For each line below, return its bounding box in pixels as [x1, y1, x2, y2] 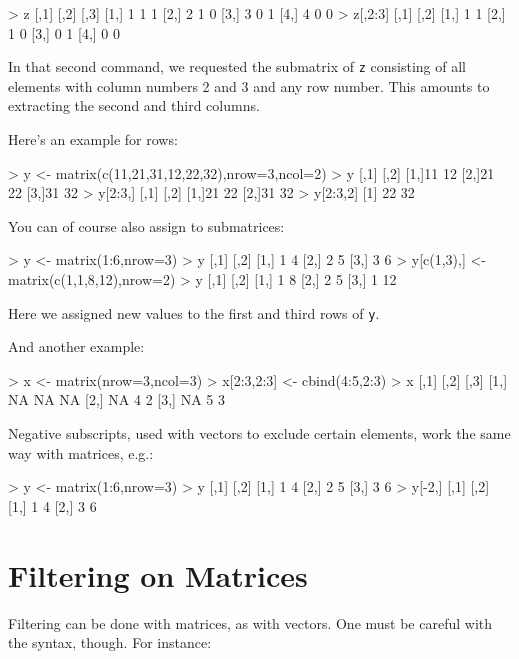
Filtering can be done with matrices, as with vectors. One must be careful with [8, 612, 493, 633]
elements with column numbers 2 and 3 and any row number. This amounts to [8, 75, 490, 96]
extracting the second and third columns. [8, 95, 260, 116]
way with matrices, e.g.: [8, 442, 154, 463]
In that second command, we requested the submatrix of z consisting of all [8, 56, 466, 77]
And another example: [8, 336, 145, 357]
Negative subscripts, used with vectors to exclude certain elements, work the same [8, 423, 511, 444]
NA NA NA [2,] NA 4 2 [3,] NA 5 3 [8, 389, 225, 410]
